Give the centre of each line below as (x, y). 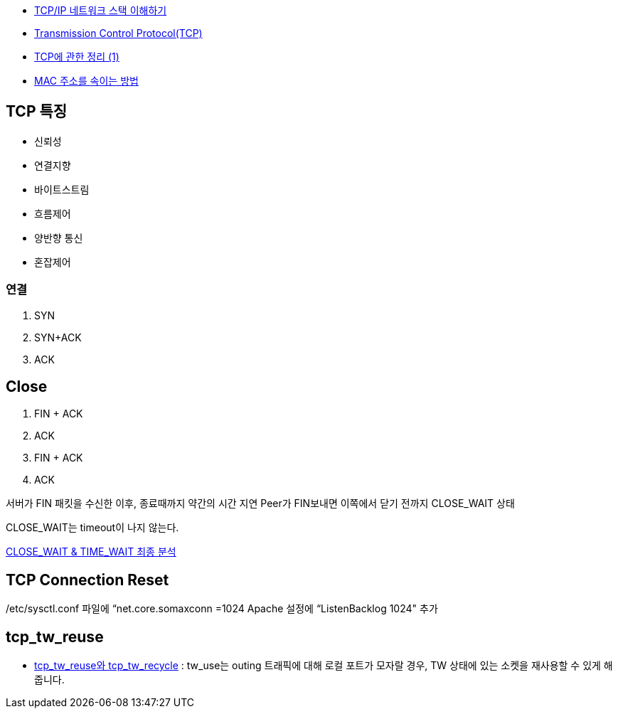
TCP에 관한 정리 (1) (77, 57)
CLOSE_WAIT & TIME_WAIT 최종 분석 (91, 552)
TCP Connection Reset (87, 580)
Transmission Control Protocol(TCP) (118, 33)
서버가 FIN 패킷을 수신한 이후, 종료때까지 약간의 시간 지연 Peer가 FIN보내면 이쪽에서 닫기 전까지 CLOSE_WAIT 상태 (260, 503)
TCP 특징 (37, 112)
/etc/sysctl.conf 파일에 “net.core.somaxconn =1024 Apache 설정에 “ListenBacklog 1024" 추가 (222, 609)
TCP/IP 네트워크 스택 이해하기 (101, 10)
